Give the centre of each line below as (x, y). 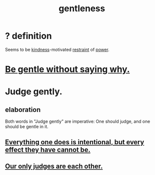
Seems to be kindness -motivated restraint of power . (57, 49)
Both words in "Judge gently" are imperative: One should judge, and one (77, 121)
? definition (29, 36)
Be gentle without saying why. (68, 69)
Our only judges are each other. (54, 166)
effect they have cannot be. (48, 150)
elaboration (23, 110)
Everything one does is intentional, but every (75, 142)
